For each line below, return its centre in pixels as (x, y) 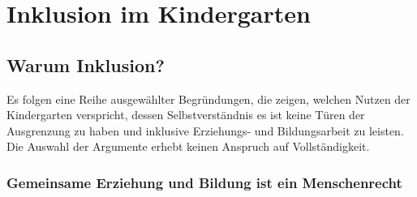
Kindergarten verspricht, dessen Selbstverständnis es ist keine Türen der (186, 115)
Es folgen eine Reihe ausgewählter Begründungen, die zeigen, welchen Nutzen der (208, 98)
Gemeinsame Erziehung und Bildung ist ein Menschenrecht (204, 182)
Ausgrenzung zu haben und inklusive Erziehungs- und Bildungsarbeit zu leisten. (205, 130)
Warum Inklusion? (86, 64)
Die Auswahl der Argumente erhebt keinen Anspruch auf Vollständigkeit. (188, 146)
